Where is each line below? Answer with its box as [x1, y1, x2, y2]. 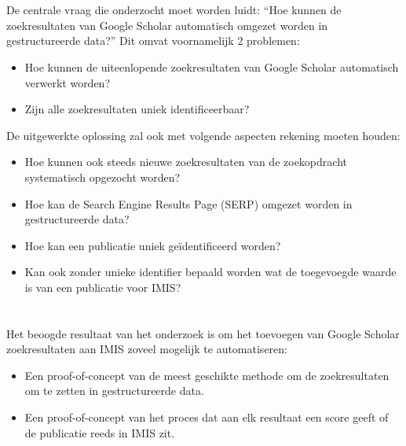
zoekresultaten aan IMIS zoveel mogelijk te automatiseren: [6, 341, 287, 357]
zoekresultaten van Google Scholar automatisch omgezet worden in [6, 17, 328, 33]
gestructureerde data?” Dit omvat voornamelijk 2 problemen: [6, 32, 300, 49]
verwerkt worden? [24, 74, 111, 90]
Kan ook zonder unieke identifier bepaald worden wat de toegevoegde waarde [24, 264, 397, 280]
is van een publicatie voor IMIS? [24, 278, 181, 295]
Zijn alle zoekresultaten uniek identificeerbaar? [24, 101, 250, 117]
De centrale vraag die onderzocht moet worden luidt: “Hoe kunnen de [6, 2, 342, 18]
